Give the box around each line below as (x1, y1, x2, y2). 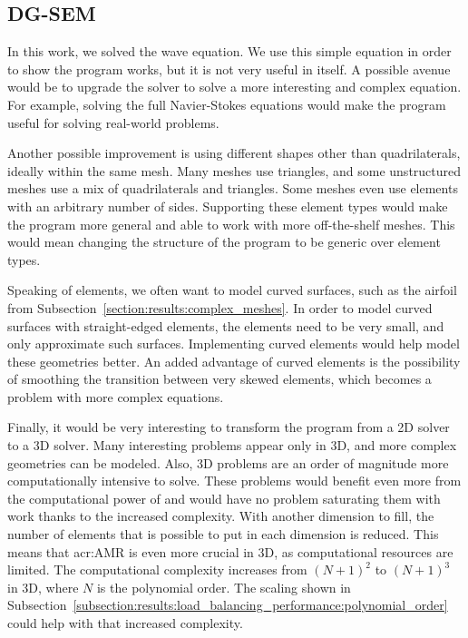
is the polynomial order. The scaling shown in (96, 577, 351, 596)
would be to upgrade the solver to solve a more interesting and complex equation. (7, 77, 462, 96)
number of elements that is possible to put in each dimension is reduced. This (7, 525, 439, 544)
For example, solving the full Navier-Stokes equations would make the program (7, 94, 446, 113)
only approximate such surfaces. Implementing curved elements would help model (7, 334, 460, 353)
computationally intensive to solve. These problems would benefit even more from (7, 471, 462, 490)
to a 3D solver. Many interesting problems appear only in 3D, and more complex (7, 436, 457, 455)
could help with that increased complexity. (7, 613, 243, 633)
